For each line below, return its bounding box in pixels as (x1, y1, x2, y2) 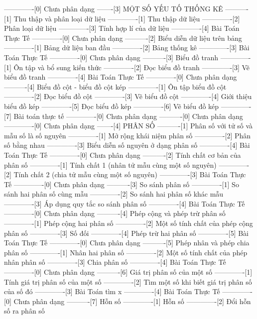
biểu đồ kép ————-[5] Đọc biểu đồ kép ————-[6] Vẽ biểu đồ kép (4, 101, 219, 111)
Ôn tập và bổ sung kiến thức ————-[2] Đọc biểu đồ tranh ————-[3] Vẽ (13, 62, 250, 72)
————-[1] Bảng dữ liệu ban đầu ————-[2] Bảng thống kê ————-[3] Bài (4, 42, 250, 53)
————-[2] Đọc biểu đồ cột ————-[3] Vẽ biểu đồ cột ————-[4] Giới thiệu (4, 91, 252, 102)
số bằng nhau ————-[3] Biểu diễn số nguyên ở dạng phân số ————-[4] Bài (4, 140, 250, 150)
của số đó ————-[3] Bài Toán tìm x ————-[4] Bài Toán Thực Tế (4, 286, 220, 297)
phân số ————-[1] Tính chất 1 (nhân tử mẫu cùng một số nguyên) (4, 159, 217, 170)
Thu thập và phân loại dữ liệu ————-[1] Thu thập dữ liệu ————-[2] (13, 13, 240, 23)
